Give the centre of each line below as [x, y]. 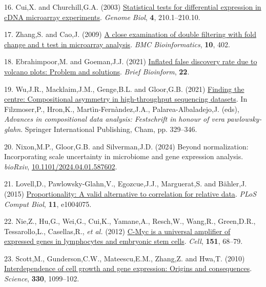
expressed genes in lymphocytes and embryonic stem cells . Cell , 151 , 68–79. [124, 241]
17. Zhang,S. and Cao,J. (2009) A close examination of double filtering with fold [130, 34]
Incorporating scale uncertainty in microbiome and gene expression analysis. [124, 156]
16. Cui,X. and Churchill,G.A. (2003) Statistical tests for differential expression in [133, 7]
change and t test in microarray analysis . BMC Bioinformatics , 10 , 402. [117, 44]
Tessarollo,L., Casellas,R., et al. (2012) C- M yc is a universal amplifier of [117, 231]
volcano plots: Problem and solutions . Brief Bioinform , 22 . [97, 71]
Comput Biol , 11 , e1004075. [48, 204]
